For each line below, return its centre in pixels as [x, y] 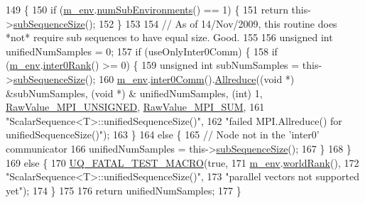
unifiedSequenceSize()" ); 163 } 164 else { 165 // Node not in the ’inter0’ [163, 135]
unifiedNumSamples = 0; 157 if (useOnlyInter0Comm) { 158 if [142, 51]
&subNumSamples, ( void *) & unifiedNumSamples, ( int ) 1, [134, 93]
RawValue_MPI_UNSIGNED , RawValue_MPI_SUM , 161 [135, 107]
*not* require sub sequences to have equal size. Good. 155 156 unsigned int [169, 37]
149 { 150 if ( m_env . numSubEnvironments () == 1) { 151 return [147, 9]
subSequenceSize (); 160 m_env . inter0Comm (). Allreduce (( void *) [154, 78]
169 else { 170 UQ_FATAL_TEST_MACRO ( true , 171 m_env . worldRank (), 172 [182, 162]
